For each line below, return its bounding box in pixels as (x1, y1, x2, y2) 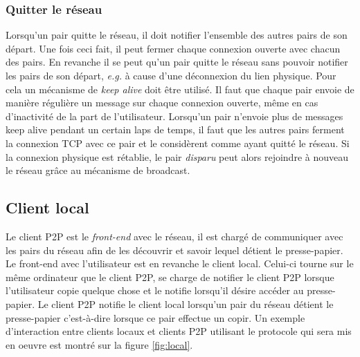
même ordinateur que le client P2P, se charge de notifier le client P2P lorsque (6, 269, 334, 284)
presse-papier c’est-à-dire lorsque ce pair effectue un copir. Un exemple (6, 310, 305, 325)
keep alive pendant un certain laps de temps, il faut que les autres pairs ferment (6, 122, 345, 137)
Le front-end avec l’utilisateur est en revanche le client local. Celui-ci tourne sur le (6, 256, 354, 271)
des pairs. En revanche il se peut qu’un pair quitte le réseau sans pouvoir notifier (6, 55, 348, 69)
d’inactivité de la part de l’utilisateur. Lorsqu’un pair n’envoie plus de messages (6, 108, 343, 123)
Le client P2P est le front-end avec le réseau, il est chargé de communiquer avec (6, 229, 343, 243)
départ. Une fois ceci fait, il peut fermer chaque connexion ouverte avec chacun (6, 41, 341, 55)
